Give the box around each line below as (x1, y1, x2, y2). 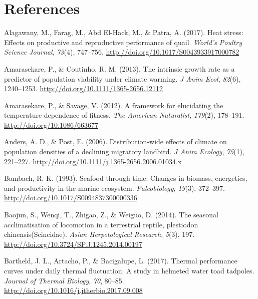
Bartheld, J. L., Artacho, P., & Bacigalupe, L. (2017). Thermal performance (4, 255, 237, 266)
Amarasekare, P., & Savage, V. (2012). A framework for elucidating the (4, 100, 223, 110)
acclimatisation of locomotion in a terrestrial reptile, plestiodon (4, 219, 198, 229)
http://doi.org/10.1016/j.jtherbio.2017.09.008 (4, 285, 143, 295)
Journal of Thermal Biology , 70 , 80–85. (4, 275, 124, 285)
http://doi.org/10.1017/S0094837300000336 (4, 192, 137, 203)
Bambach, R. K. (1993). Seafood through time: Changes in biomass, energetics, (4, 173, 247, 183)
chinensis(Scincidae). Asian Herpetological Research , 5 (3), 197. (4, 229, 195, 239)
